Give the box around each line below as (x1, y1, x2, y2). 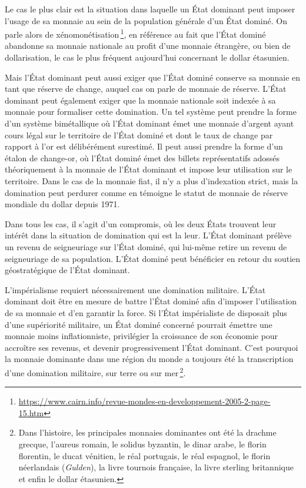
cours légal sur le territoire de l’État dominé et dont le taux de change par (5, 128, 273, 141)
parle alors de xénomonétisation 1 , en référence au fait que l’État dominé (5, 26, 266, 40)
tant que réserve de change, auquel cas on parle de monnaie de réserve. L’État (5, 82, 287, 95)
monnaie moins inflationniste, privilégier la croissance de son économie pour (5, 330, 278, 342)
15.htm (18, 406, 44, 419)
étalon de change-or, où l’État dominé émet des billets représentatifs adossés (5, 151, 280, 164)
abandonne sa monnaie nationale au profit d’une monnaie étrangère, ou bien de (5, 39, 291, 52)
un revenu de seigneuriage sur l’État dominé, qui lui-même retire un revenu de (5, 240, 287, 253)
